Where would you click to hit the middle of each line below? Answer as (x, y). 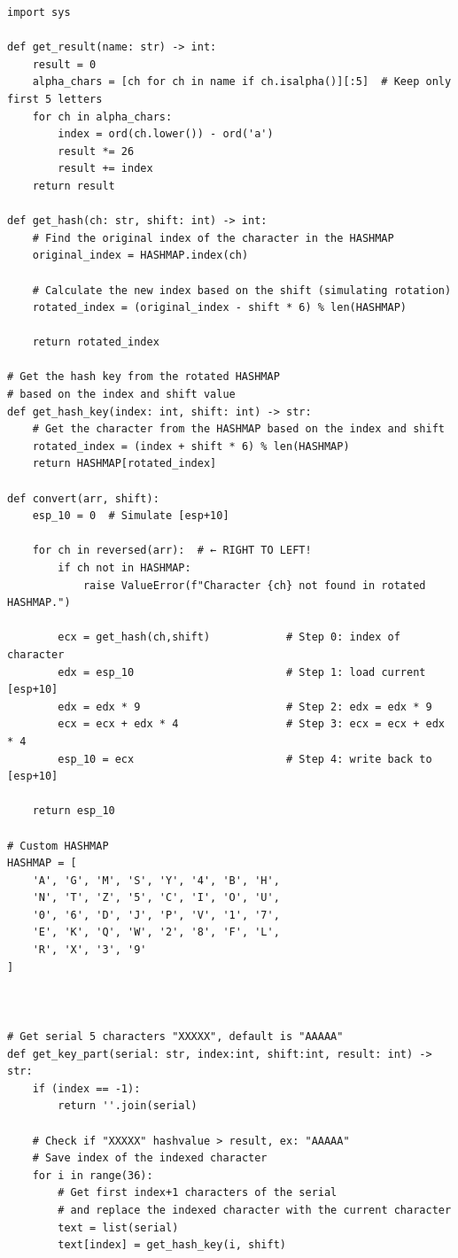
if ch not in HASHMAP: (124, 568)
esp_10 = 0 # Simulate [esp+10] (131, 516)
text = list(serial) (118, 1227)
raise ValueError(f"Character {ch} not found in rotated (254, 585)
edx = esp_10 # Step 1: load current (242, 672)
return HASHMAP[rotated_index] (124, 464)
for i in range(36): (93, 1175)
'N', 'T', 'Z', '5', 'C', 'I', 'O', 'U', (156, 898)
